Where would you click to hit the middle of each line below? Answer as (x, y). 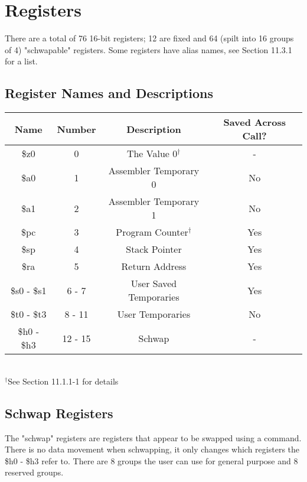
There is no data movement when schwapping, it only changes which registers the (152, 449)
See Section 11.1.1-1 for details (63, 381)
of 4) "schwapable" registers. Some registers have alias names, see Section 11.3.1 (148, 49)
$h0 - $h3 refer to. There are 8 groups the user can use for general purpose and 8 (151, 460)
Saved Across (254, 122)
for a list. (21, 61)
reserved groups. (34, 472)
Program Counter (152, 232)
